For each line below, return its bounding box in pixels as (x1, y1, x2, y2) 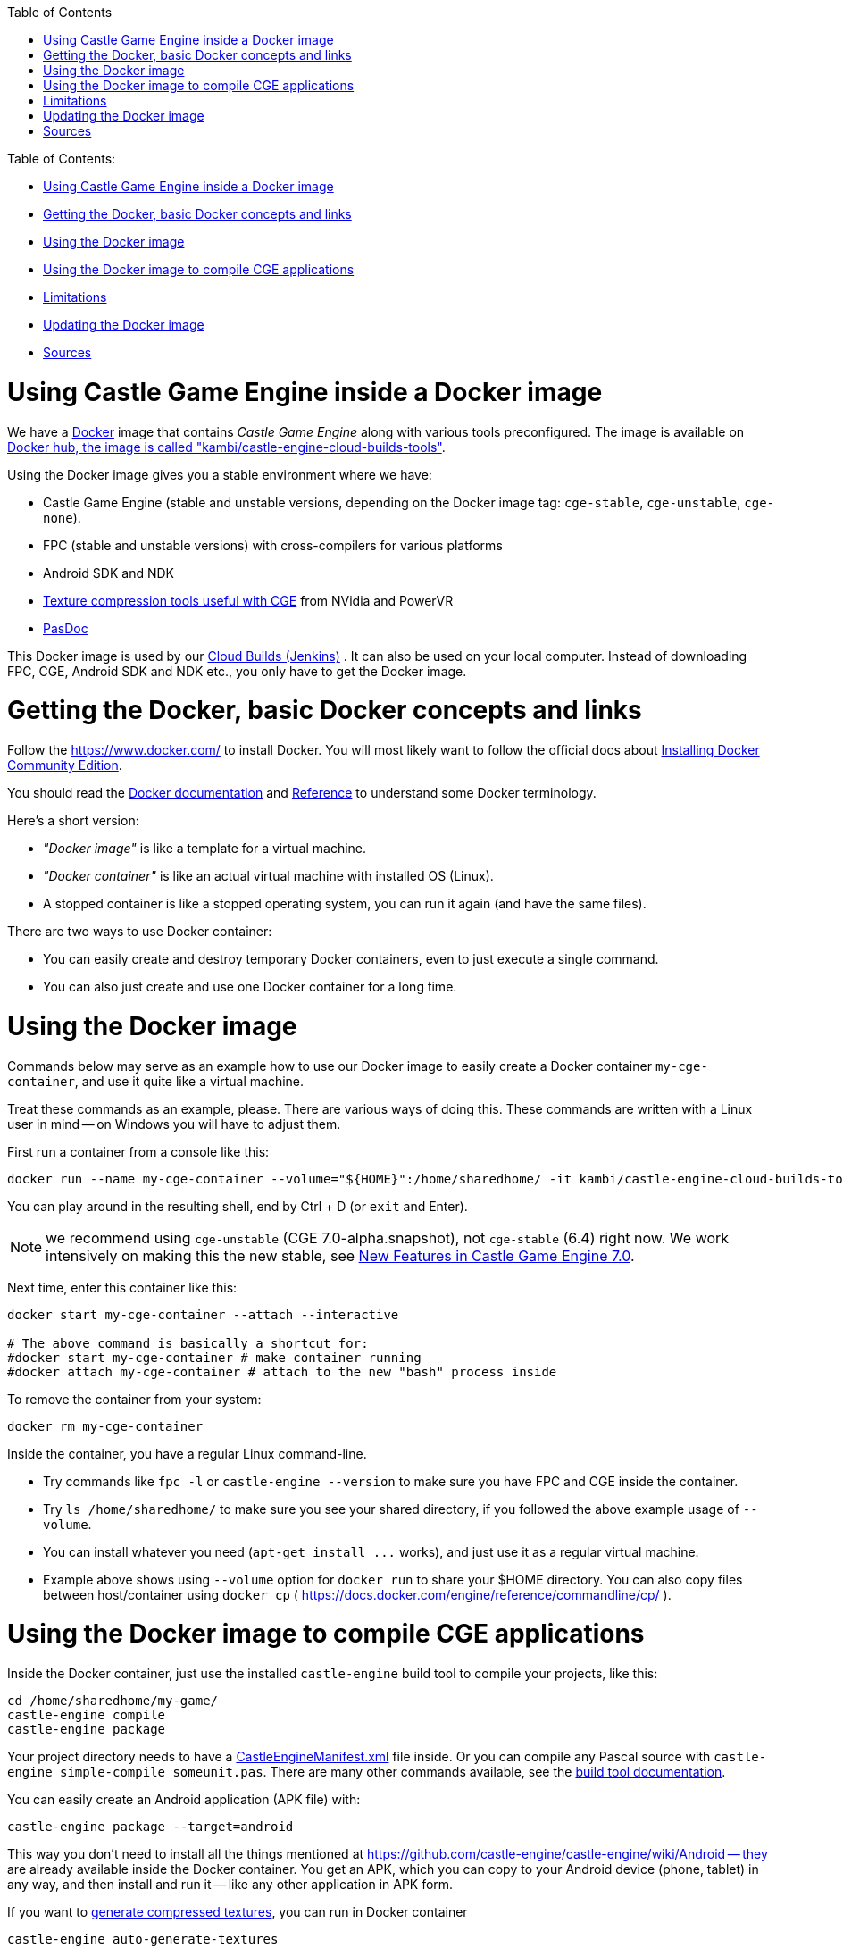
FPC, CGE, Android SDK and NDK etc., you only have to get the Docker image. (7, 663, 467, 679)
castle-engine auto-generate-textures (7, 1932, 279, 1946)
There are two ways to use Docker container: (7, 924, 272, 939)
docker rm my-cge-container (7, 1418, 204, 1434)
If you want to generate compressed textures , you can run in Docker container (7, 1904, 468, 1919)
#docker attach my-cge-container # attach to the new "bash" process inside (7, 1364, 557, 1379)
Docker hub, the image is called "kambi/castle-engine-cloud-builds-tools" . (7, 439, 446, 455)
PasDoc (43, 620, 88, 636)
